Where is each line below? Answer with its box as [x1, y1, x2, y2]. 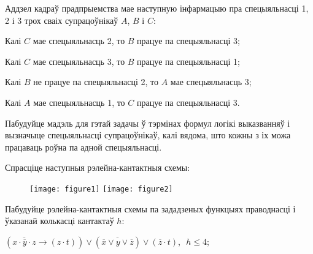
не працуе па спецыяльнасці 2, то [33, 75, 159, 88]
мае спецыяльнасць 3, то [33, 54, 125, 67]
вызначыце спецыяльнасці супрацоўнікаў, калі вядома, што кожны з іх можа [5, 129, 291, 141]
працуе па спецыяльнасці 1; [137, 54, 240, 67]
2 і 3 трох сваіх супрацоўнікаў [5, 13, 118, 26]
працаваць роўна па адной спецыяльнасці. [5, 140, 162, 153]
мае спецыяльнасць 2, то [33, 34, 125, 47]
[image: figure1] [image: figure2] [29, 184, 173, 193]
